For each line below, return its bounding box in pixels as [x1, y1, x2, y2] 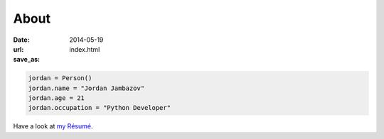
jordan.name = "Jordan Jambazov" [28, 84, 145, 92]
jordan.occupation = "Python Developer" [28, 104, 171, 112]
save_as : [13, 55, 41, 64]
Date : [13, 35, 30, 44]
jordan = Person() [28, 74, 92, 82]
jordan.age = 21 [28, 94, 85, 102]
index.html [69, 45, 100, 53]
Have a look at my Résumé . [13, 122, 93, 130]
